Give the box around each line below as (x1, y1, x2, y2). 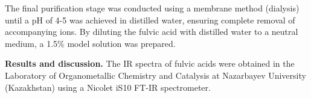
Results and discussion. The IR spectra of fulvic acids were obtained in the (5, 57, 295, 70)
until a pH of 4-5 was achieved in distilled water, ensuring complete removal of (5, 13, 295, 26)
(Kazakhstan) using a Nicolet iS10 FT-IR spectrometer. (5, 81, 211, 93)
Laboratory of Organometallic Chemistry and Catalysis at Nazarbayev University (5, 69, 306, 81)
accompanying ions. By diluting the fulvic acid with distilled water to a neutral (5, 25, 298, 38)
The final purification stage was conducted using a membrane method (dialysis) (5, 2, 300, 14)
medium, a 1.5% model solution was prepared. (5, 37, 176, 49)
